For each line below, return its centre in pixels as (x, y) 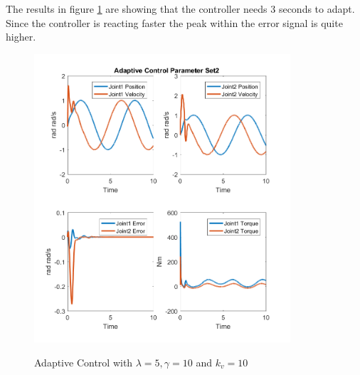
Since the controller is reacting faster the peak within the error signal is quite (174, 22)
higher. (21, 37)
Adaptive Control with (84, 362)
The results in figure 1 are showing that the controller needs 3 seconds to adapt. (180, 9)
